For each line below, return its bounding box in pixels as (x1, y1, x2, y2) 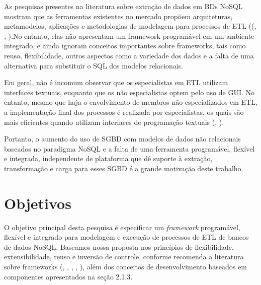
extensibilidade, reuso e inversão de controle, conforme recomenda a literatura (4, 251, 244, 262)
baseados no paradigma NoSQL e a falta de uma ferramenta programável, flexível (4, 143, 255, 154)
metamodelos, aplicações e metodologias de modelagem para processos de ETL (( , (4, 21, 256, 31)
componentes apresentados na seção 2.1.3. (4, 271, 133, 281)
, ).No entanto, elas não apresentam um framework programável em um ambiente (4, 30, 254, 41)
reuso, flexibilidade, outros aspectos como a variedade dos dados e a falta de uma (4, 50, 254, 60)
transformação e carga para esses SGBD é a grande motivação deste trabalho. (4, 163, 243, 173)
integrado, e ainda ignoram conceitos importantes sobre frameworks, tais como (4, 40, 246, 51)
